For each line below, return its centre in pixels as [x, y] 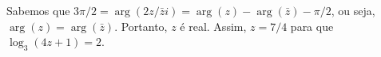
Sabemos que [38, 10]
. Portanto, [141, 26]
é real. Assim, [213, 26]
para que [312, 26]
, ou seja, [353, 10]
